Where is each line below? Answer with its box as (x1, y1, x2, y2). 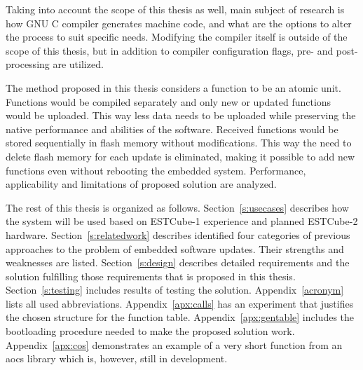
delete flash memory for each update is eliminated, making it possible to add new (6, 149, 355, 163)
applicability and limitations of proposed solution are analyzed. (6, 177, 277, 191)
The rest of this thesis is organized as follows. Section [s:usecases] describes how (6, 200, 349, 214)
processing (6, 57, 50, 71)
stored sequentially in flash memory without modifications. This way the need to (6, 135, 352, 150)
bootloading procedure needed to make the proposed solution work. (6, 324, 295, 338)
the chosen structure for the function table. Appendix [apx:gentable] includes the (6, 310, 355, 324)
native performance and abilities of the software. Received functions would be (6, 121, 338, 136)
